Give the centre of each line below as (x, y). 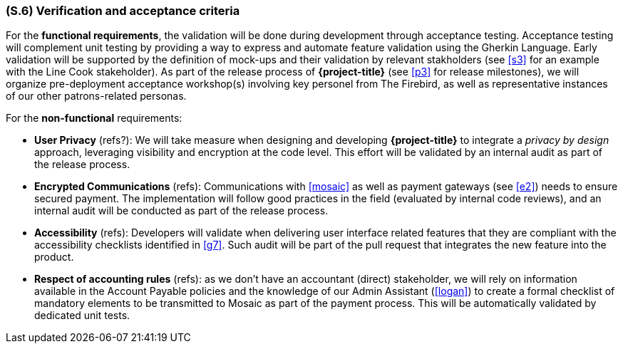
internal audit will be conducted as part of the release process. (181, 211)
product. (54, 257)
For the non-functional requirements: (94, 118)
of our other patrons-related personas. (96, 96)
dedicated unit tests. (82, 316)
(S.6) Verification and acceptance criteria (123, 11)
